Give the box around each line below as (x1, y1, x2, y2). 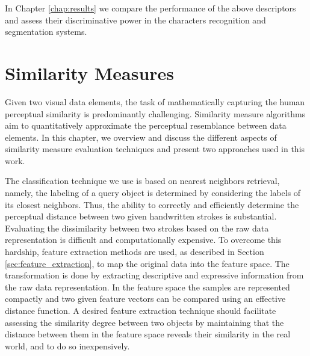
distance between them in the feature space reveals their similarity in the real (5, 328, 291, 340)
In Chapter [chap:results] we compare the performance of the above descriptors (5, 2, 296, 14)
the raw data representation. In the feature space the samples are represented (5, 280, 290, 293)
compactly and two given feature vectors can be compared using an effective (5, 292, 286, 305)
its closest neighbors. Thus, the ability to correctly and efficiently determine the (5, 198, 299, 210)
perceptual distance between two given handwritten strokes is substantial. (5, 210, 277, 222)
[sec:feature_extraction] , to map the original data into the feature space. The (5, 257, 290, 269)
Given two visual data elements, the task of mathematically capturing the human (5, 95, 305, 108)
